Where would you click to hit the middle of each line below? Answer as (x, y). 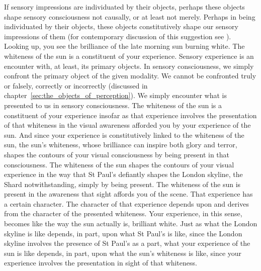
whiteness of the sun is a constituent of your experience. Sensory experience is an (129, 56)
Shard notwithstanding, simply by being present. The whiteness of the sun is (122, 184)
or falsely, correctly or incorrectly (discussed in (76, 85)
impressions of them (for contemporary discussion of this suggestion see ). (118, 36)
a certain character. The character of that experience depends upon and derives (126, 203)
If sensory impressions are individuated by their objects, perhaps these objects (124, 7)
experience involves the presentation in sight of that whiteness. (101, 263)
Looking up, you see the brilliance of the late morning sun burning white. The (124, 46)
